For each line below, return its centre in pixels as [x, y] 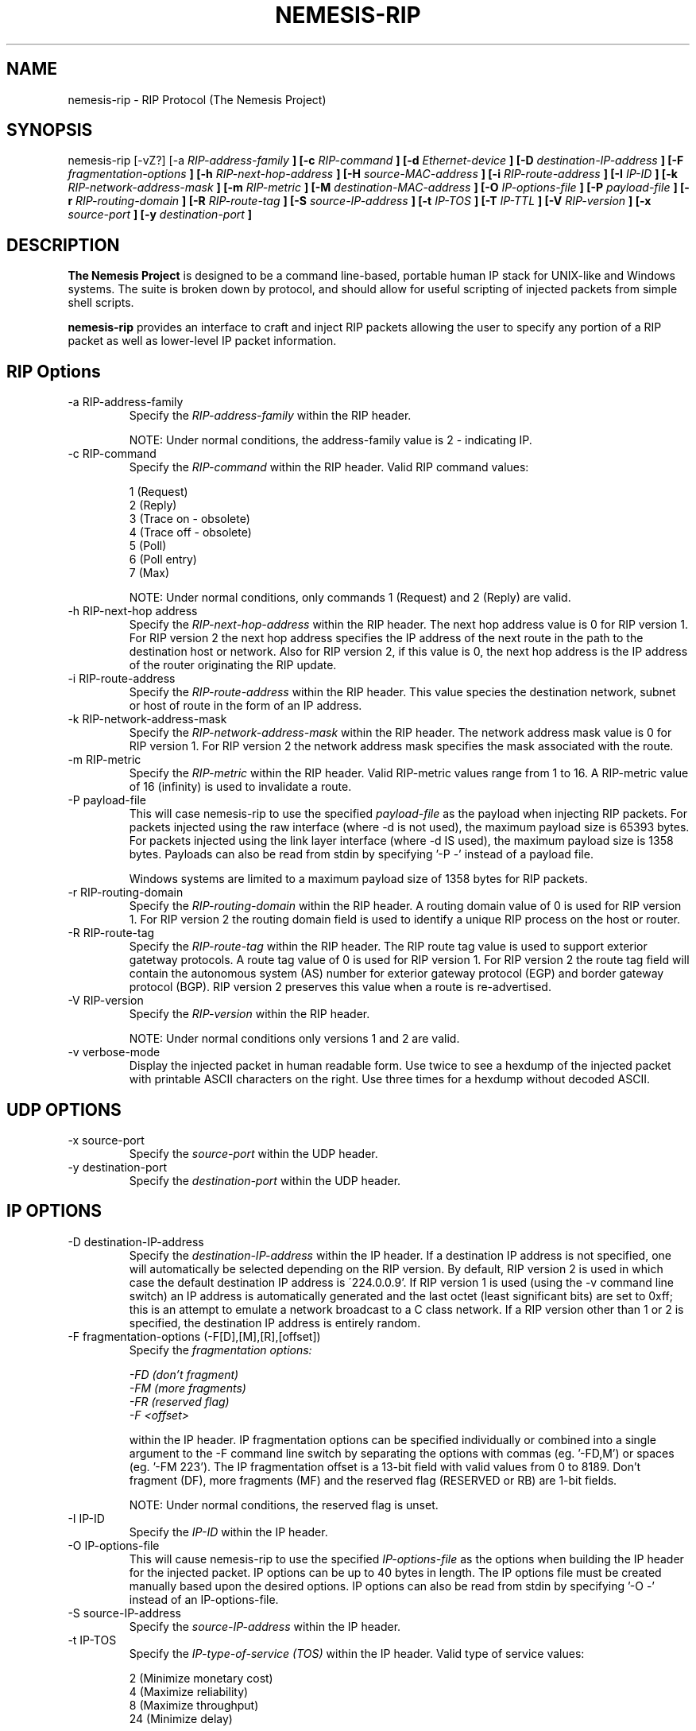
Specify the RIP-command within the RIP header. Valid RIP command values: [329, 467]
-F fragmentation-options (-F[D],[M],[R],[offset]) [194, 1336]
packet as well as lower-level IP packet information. [202, 341]
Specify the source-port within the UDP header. [253, 1153]
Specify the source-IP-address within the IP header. [265, 1626]
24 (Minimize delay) [181, 1718]
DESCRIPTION [63, 245]
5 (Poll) [148, 546]
